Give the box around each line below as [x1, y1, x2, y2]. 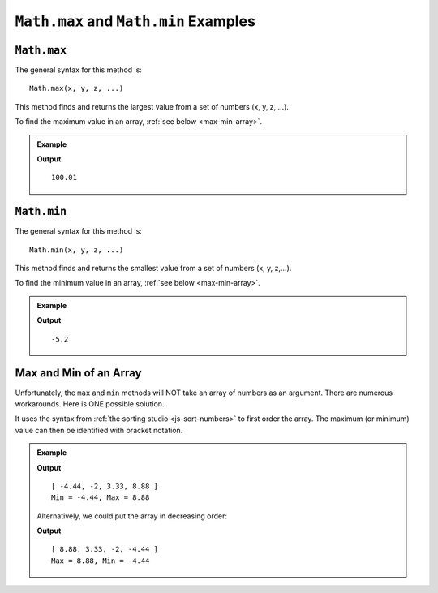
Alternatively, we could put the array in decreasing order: [36, 511, 227, 521]
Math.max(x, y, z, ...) [29, 84, 124, 93]
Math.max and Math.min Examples [15, 12, 255, 30]
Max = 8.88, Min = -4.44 [51, 556, 150, 565]
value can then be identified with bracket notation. [15, 425, 183, 435]
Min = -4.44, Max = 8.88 [51, 493, 150, 502]
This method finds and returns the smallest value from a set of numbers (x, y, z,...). [15, 264, 292, 273]
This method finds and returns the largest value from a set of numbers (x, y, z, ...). [15, 101, 290, 111]
